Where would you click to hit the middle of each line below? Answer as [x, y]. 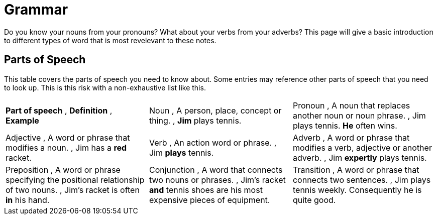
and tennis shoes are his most [206, 190]
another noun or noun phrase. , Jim [359, 115]
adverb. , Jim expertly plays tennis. [360, 157]
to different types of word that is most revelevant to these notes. [110, 40]
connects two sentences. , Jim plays [362, 180]
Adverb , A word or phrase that [351, 137]
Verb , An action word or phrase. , [213, 142]
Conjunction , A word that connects [216, 170]
